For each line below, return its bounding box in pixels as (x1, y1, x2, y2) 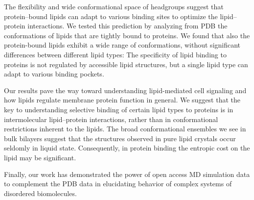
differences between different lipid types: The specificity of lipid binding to (4, 49, 227, 59)
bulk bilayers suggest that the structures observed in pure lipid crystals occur (4, 133, 236, 143)
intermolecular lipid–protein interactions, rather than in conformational (4, 114, 218, 124)
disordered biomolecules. (4, 188, 77, 198)
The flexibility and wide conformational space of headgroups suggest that (4, 1, 224, 11)
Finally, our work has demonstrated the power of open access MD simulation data (4, 169, 250, 179)
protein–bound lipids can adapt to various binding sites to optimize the (4, 11, 218, 21)
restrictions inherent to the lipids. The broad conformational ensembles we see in (4, 124, 246, 134)
